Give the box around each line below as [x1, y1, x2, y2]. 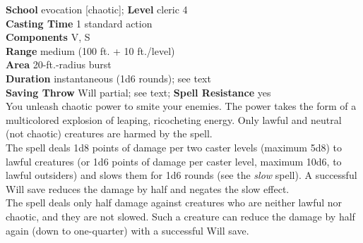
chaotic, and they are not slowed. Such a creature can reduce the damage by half [6, 208, 355, 223]
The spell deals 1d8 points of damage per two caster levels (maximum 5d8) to [6, 139, 343, 154]
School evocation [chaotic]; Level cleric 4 [6, 2, 188, 16]
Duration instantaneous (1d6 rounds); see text [6, 70, 211, 85]
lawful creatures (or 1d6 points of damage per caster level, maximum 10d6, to [6, 154, 342, 168]
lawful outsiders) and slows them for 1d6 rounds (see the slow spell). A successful [6, 168, 357, 182]
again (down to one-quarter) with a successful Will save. [6, 223, 249, 237]
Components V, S [6, 30, 90, 44]
